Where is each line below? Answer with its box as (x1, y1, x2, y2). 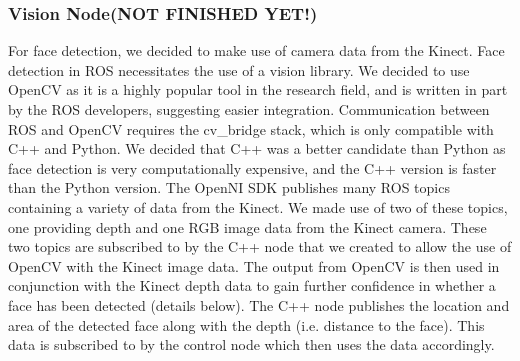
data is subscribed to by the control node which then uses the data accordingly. (8, 334, 495, 355)
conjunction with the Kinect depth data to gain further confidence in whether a (8, 275, 496, 296)
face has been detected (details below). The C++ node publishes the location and (8, 294, 510, 315)
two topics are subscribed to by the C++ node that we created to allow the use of (8, 236, 512, 257)
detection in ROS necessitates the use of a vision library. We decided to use (8, 59, 470, 80)
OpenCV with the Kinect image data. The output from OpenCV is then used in (8, 255, 500, 276)
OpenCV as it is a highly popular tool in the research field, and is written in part (8, 79, 508, 100)
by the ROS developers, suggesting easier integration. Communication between (8, 99, 490, 119)
